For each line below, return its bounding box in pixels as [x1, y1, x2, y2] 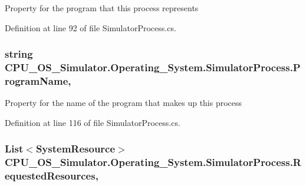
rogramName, [5, 73, 71, 88]
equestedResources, [5, 168, 98, 183]
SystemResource [35, 141, 116, 156]
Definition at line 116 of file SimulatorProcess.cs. [5, 116, 180, 128]
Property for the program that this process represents [5, 2, 199, 14]
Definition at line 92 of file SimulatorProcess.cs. [5, 21, 176, 34]
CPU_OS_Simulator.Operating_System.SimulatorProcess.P [5, 60, 301, 75]
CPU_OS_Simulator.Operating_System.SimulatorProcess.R [5, 155, 301, 170]
